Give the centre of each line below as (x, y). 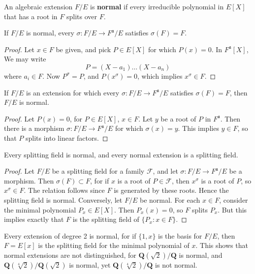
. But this (232, 209)
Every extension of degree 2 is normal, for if (70, 235)
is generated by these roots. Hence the (171, 190)
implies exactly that (34, 219)
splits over (81, 16)
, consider (234, 199)
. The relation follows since (64, 190)
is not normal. (176, 264)
